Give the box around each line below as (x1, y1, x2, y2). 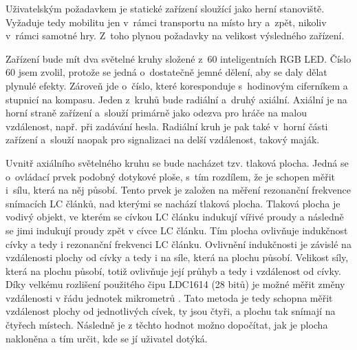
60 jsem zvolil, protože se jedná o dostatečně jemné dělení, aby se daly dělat (6, 65, 327, 79)
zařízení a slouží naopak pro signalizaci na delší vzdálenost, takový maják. (6, 132, 320, 147)
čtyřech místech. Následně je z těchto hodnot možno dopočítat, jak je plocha (6, 318, 328, 332)
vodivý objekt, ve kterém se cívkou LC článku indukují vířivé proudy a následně (6, 209, 344, 224)
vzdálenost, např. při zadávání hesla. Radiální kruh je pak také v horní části (6, 119, 328, 133)
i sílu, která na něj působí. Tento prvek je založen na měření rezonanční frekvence (6, 183, 351, 197)
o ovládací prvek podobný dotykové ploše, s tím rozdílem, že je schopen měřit (6, 169, 336, 183)
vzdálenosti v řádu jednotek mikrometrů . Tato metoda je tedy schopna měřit (6, 290, 333, 305)
